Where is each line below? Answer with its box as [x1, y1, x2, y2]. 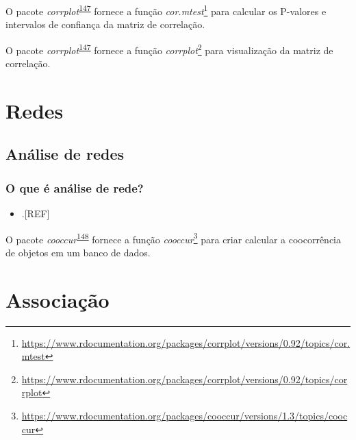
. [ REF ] [21, 206, 50, 221]
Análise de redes [5, 143, 125, 164]
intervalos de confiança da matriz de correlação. [5, 17, 205, 32]
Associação [5, 285, 110, 313]
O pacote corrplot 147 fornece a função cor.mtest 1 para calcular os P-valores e [5, 2, 327, 18]
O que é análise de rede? [5, 179, 144, 196]
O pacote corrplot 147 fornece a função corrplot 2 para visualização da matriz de [5, 40, 333, 57]
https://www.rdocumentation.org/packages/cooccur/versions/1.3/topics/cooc [21, 408, 348, 422]
